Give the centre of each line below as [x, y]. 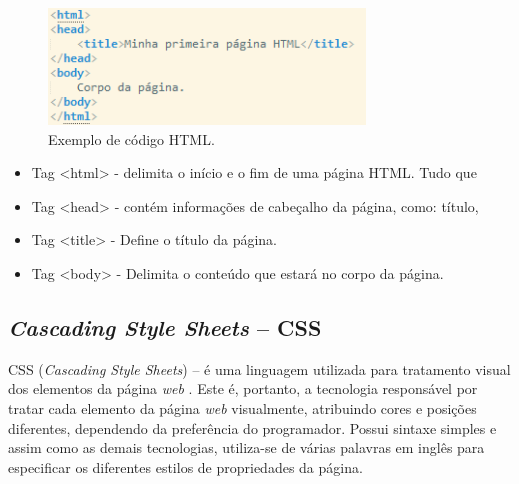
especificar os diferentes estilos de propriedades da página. [185, 466]
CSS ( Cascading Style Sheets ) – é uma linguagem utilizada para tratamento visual [259, 368]
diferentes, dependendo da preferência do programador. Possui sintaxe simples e [252, 427]
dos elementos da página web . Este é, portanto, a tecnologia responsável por [243, 388]
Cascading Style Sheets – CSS [165, 326]
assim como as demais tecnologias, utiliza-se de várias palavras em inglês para [246, 447]
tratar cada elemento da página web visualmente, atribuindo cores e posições [242, 407]
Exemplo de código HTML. [131, 138]
